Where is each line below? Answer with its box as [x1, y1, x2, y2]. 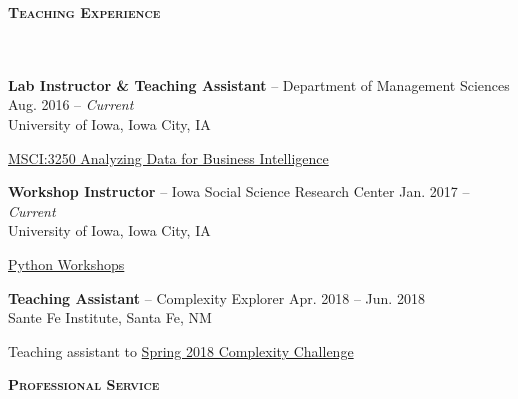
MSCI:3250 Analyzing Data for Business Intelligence [8, 147, 329, 168]
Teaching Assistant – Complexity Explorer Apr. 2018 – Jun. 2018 [8, 287, 425, 308]
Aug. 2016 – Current [8, 94, 134, 115]
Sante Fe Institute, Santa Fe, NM [8, 307, 212, 328]
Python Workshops [8, 253, 125, 274]
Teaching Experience [8, 2, 161, 22]
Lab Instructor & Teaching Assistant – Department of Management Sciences [8, 74, 510, 95]
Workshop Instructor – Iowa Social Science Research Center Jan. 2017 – [8, 181, 470, 202]
